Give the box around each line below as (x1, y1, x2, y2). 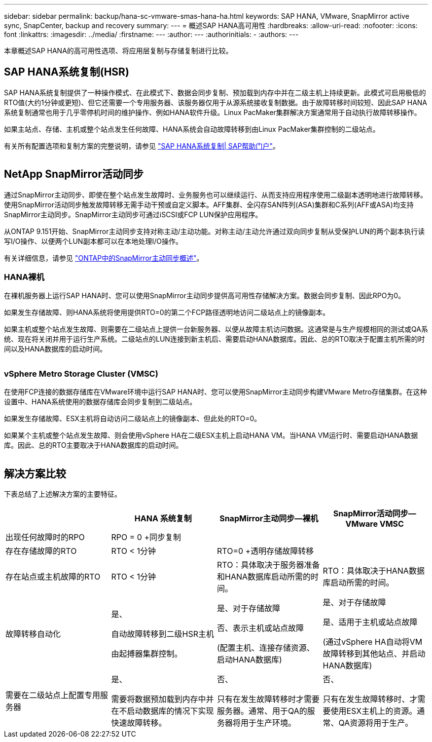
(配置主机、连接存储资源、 (217, 643, 315, 653)
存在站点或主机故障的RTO (5, 572, 101, 582)
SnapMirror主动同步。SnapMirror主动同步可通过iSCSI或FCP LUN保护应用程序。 (4, 210, 262, 219)
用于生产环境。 (241, 718, 296, 728)
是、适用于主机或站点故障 (323, 617, 418, 627)
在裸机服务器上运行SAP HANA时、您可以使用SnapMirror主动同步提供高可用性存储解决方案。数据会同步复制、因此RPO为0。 (4, 291, 405, 300)
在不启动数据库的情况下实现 (111, 706, 214, 716)
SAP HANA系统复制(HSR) (4, 66, 129, 78)
